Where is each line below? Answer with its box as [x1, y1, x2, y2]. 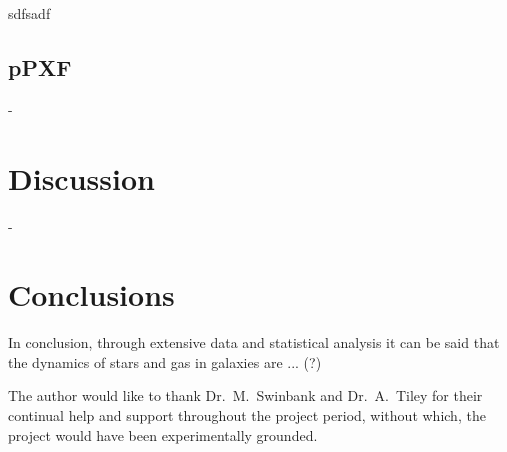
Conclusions [8, 274, 175, 315]
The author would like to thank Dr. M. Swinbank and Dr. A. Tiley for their [8, 385, 483, 406]
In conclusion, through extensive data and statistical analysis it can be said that [8, 332, 500, 353]
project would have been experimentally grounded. [8, 424, 318, 445]
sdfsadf [8, 3, 51, 23]
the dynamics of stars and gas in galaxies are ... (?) [8, 351, 322, 372]
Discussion [8, 157, 155, 198]
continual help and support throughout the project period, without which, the [8, 405, 486, 426]
